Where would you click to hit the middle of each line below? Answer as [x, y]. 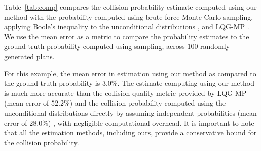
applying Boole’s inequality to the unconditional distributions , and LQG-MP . [127, 27]
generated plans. [29, 56]
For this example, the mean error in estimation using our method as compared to [130, 73]
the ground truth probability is [52, 83]
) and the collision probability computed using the [148, 103]
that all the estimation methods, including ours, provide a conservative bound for [130, 133]
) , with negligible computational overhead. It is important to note [151, 122]
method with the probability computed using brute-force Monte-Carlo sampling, [129, 16]
